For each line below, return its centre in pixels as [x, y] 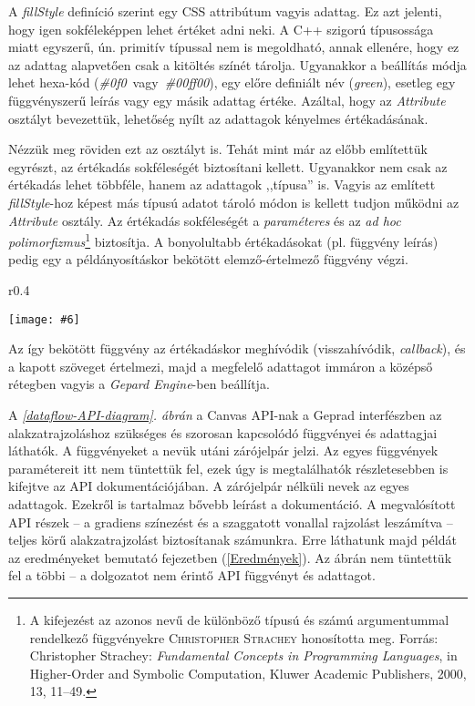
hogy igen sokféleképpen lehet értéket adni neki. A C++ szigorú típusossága [221, 29]
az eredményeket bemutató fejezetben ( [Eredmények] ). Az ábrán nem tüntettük [230, 557]
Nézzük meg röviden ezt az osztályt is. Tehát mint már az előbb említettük [218, 149]
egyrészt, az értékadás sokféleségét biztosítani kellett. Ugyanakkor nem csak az [228, 166]
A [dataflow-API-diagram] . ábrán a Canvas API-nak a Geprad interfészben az [225, 414]
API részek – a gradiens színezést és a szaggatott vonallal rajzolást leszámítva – [231, 522]
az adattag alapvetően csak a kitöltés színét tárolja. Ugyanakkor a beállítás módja [237, 64]
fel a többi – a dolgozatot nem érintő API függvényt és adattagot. [192, 575]
